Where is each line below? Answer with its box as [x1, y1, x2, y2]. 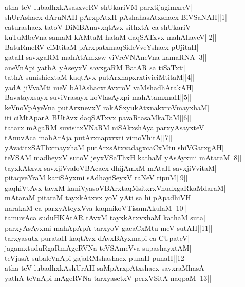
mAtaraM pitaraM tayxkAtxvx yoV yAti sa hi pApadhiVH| [5, 192, 193, 203]
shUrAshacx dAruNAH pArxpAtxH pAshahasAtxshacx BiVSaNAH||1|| [5, 11, 229, 22]
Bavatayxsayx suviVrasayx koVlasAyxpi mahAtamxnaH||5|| [5, 92, 192, 102]
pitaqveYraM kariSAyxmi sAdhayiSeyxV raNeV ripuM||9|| [5, 172, 188, 183]
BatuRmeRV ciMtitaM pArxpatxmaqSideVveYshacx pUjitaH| [5, 42, 199, 52]
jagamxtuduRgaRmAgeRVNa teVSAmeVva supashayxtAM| [5, 242, 192, 253]
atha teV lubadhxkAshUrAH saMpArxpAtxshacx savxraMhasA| [5, 262, 206, 273]
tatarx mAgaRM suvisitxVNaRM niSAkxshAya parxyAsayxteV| [5, 122, 206, 133]
